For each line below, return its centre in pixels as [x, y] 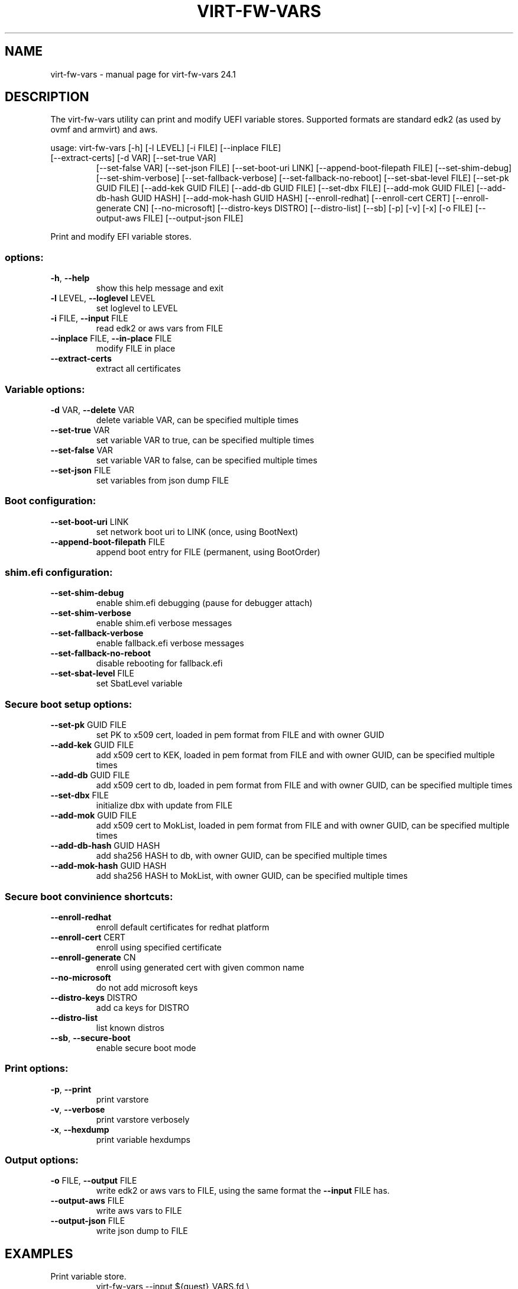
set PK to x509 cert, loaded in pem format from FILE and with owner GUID [240, 735]
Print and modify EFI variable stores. [121, 237]
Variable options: [45, 389]
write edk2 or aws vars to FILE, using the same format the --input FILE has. [243, 1191]
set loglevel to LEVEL [137, 308]
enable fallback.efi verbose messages [170, 643]
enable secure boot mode [146, 1048]
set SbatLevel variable [139, 684]
